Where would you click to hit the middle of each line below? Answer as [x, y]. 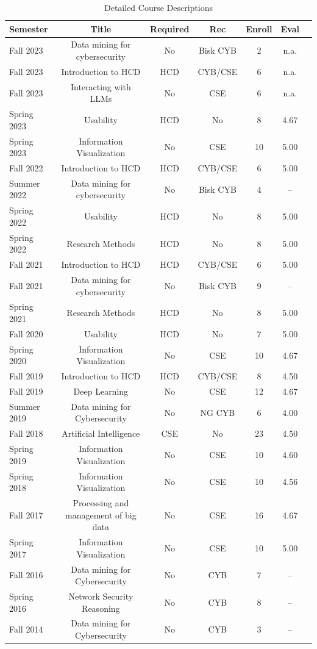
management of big [101, 515]
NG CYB [218, 412]
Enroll [259, 28]
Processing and [101, 503]
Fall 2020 [26, 333]
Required [170, 28]
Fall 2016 [26, 575]
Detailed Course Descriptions [158, 7]
